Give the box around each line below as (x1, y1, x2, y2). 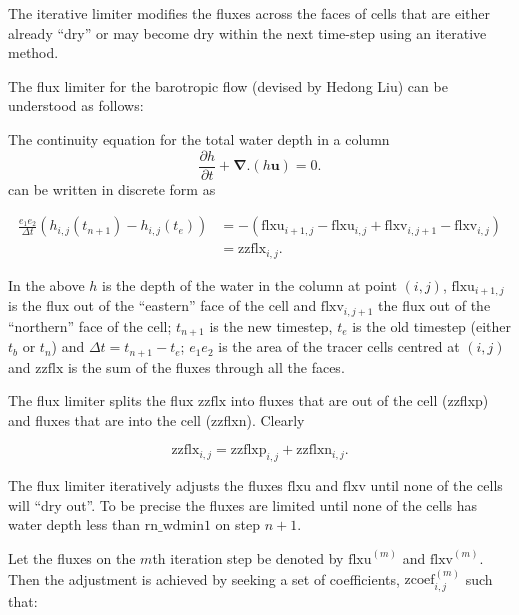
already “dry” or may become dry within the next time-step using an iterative (8, 22, 487, 43)
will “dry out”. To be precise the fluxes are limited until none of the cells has (8, 494, 478, 515)
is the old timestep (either (352, 315, 512, 336)
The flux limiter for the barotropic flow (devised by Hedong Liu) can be (8, 75, 448, 96)
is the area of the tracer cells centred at (218, 336, 460, 357)
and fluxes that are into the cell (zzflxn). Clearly (8, 409, 305, 430)
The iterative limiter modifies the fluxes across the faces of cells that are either (8, 3, 491, 23)
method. (8, 42, 59, 63)
